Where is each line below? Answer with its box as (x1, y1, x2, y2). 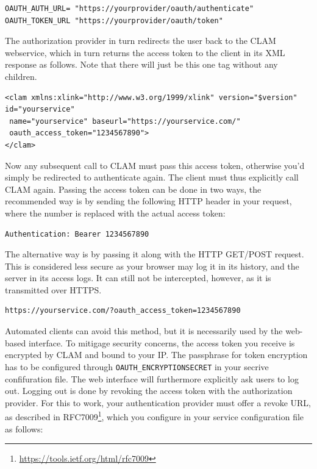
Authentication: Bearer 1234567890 (5, 229, 149, 238)
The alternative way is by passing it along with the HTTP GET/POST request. (5, 248, 304, 260)
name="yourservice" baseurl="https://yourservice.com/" (9, 116, 241, 126)
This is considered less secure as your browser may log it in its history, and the (5, 259, 299, 272)
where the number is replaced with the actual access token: (5, 206, 226, 219)
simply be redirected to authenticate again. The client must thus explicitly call (5, 171, 299, 184)
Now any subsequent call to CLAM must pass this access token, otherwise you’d (5, 159, 305, 171)
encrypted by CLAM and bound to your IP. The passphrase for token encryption (5, 348, 308, 361)
